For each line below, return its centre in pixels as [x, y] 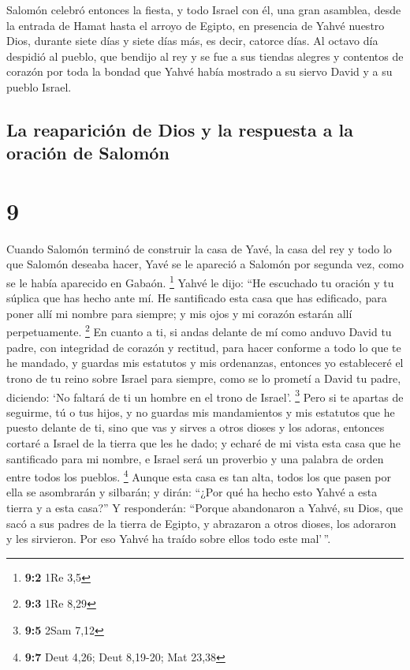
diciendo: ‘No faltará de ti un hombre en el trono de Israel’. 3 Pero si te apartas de [205, 395]
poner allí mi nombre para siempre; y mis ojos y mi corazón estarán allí [179, 313]
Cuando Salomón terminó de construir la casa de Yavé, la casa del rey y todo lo [199, 248]
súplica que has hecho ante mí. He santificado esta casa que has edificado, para [197, 298]
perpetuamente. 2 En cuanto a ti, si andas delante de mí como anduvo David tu [199, 331]
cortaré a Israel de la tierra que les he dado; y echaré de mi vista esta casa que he [203, 442]
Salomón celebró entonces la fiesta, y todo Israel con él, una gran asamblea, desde [204, 9]
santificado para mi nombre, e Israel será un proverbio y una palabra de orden [195, 458]
